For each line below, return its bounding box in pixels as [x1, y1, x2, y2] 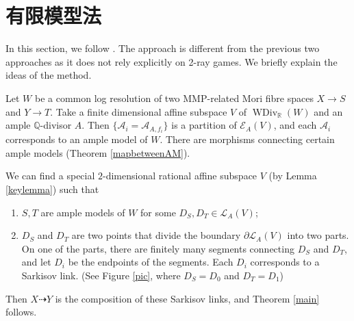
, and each [273, 118, 317, 132]
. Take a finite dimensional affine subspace [50, 104, 227, 118]
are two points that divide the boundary [71, 228, 241, 242]
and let [21, 255, 51, 269]
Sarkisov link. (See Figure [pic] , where [21, 268, 181, 282]
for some [140, 205, 176, 219]
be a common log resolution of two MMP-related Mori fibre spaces [34, 90, 314, 105]
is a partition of [171, 118, 237, 132]
